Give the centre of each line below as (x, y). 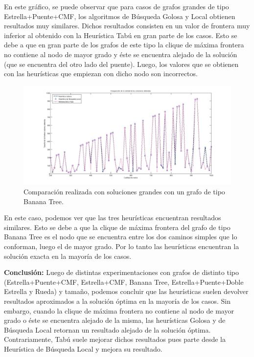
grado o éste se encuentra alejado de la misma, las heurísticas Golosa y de (115, 320)
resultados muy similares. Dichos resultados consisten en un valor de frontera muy (127, 26)
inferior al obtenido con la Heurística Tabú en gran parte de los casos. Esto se (121, 35)
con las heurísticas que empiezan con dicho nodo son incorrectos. (101, 73)
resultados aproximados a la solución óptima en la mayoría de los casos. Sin (117, 301)
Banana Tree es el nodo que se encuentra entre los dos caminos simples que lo (121, 237)
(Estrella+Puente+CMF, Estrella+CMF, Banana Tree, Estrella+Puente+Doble (124, 282)
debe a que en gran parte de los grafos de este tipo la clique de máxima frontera (124, 45)
